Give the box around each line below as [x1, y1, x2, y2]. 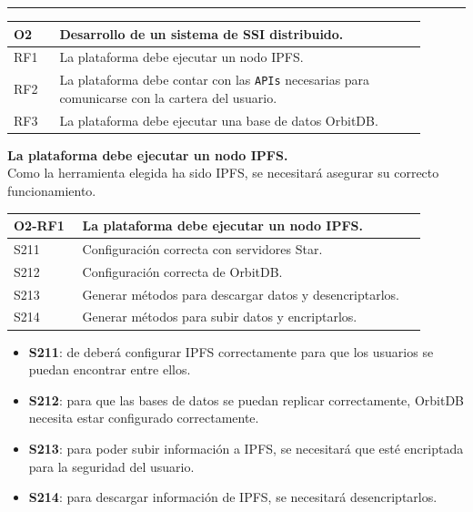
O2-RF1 [14, 216, 65, 235]
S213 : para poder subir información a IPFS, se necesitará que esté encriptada [28, 438, 464, 457]
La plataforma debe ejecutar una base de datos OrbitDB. [59, 110, 378, 129]
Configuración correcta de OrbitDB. [82, 261, 283, 281]
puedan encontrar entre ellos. [28, 360, 191, 379]
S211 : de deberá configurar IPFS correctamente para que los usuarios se [28, 342, 434, 361]
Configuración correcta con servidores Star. [82, 239, 323, 258]
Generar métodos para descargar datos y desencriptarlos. [82, 284, 400, 303]
